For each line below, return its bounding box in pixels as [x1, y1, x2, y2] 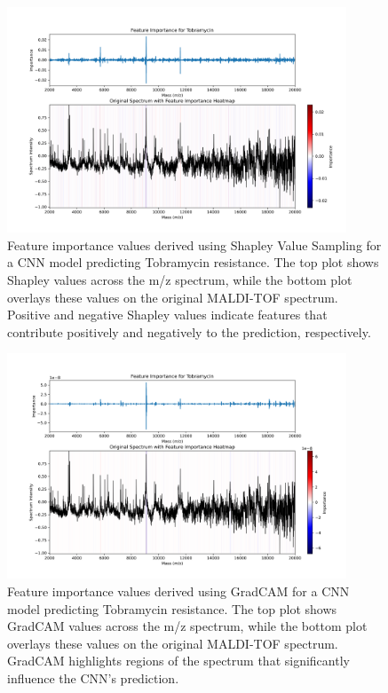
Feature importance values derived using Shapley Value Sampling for [7, 235, 382, 254]
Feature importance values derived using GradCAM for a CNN [7, 582, 350, 601]
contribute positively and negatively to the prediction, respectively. [7, 322, 371, 341]
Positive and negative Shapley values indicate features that [7, 305, 328, 324]
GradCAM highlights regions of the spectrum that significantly [7, 651, 350, 670]
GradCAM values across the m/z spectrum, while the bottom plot [7, 617, 368, 635]
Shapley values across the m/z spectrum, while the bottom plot [7, 270, 352, 288]
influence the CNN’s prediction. [7, 669, 179, 687]
